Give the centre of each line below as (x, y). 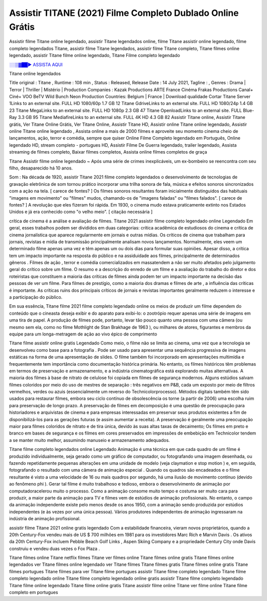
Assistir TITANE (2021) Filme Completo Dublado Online (124, 13)
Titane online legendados (35, 73)
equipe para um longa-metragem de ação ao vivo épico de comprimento (83, 334)
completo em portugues (34, 593)
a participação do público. (36, 297)
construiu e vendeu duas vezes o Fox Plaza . (54, 548)
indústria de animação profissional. (45, 519)
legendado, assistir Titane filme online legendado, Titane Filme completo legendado (95, 55)
